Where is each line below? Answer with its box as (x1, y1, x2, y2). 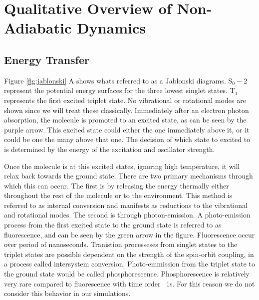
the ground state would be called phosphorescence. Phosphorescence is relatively (4, 268, 250, 279)
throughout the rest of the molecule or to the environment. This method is (4, 190, 233, 200)
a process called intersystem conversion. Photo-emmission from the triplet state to (4, 258, 256, 269)
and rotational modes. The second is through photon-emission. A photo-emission (4, 209, 251, 220)
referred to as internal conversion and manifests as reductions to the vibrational (4, 199, 248, 210)
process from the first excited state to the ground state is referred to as (4, 219, 222, 230)
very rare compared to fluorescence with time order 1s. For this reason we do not (4, 278, 255, 288)
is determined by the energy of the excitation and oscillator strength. (4, 143, 215, 154)
